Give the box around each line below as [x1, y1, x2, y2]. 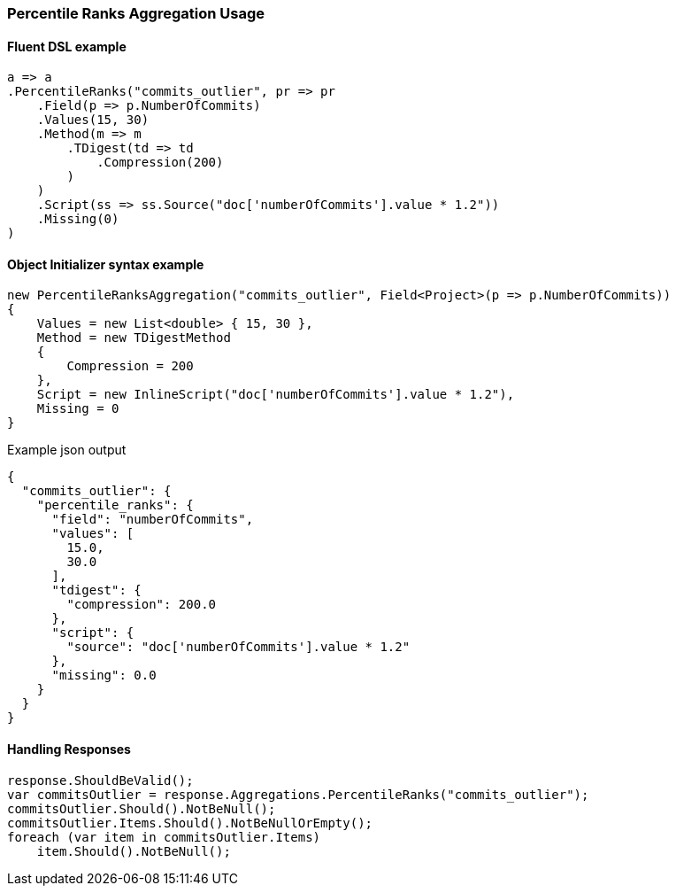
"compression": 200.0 [66, 597, 217, 612]
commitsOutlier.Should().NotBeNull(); [7, 801, 276, 816]
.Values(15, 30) [36, 113, 150, 128]
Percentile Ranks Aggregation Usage [7, 4, 265, 22]
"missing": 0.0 [51, 668, 157, 683]
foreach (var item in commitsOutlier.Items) [7, 829, 321, 844]
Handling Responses [7, 742, 131, 757]
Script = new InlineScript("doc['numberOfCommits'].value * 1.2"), [36, 387, 515, 402]
